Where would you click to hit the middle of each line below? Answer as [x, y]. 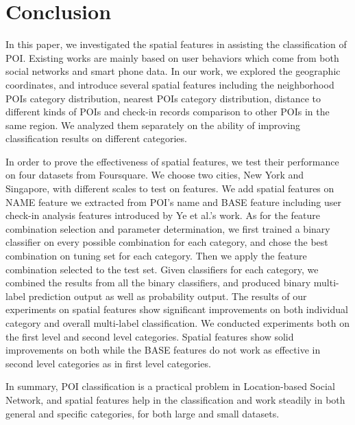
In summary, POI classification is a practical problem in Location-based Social [170, 386]
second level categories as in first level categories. [108, 363]
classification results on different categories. [96, 138]
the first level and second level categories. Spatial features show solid [150, 336]
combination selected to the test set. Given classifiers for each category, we [162, 269]
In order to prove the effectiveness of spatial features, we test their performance [172, 161]
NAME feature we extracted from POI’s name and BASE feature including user [173, 202]
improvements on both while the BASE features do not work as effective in [163, 350]
